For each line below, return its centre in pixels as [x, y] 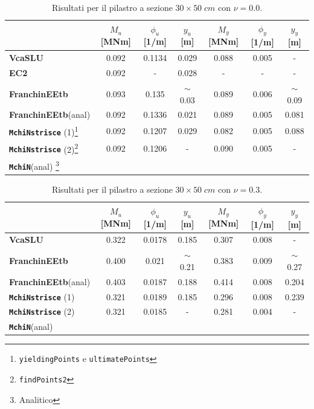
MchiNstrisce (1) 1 [44, 131]
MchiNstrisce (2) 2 [44, 148]
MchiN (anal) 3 [34, 165]
